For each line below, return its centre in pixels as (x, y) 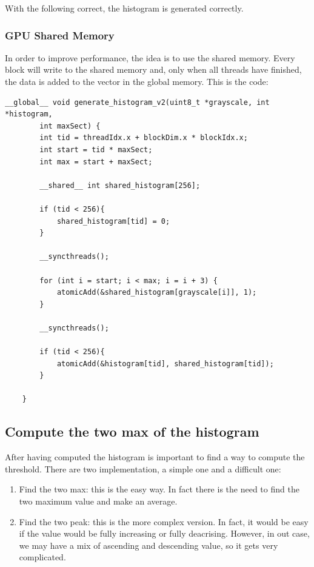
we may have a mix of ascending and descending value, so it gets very (149, 545)
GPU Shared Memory (60, 35)
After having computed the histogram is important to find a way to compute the (155, 457)
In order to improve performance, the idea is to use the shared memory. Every (150, 57)
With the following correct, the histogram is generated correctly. (124, 8)
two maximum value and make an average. (98, 501)
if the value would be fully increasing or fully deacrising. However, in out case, (164, 533)
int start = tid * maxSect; (96, 149)
